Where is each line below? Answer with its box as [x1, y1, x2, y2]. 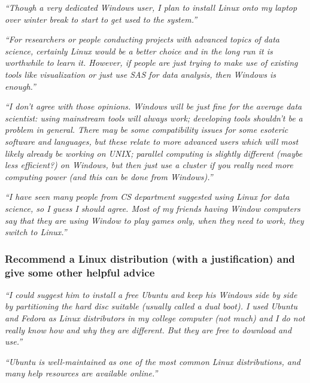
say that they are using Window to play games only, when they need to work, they [5, 214, 304, 226]
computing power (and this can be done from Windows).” [5, 170, 213, 183]
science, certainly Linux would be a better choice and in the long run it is [5, 44, 273, 57]
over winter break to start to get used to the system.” [5, 13, 197, 25]
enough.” [5, 80, 36, 92]
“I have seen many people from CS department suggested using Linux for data [5, 190, 290, 203]
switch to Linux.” [5, 226, 67, 238]
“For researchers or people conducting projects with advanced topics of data [5, 33, 279, 45]
